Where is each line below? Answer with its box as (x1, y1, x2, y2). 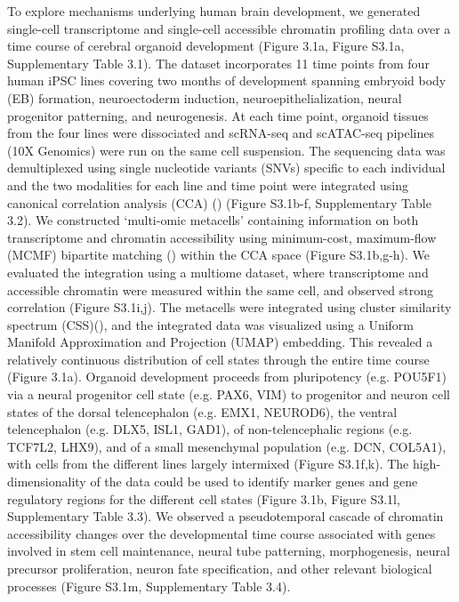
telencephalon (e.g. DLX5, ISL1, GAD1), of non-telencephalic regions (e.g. (7, 420, 413, 438)
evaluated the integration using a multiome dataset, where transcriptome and (7, 262, 429, 281)
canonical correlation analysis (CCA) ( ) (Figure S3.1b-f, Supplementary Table (7, 193, 431, 212)
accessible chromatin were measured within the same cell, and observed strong (7, 280, 433, 299)
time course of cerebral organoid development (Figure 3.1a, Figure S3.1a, (7, 36, 405, 55)
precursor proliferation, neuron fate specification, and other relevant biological (7, 559, 432, 577)
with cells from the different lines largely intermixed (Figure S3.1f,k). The (7, 454, 409, 473)
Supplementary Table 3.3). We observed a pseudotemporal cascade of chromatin (7, 507, 444, 526)
